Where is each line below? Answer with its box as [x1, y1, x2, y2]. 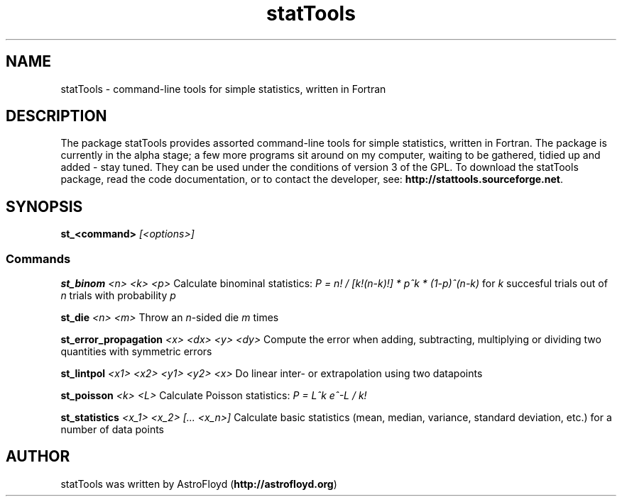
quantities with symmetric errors [60, 345, 212, 358]
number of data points [60, 423, 165, 436]
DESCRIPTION [6, 107, 107, 125]
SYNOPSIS [6, 197, 83, 216]
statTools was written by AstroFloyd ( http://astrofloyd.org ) [60, 477, 337, 490]
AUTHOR [6, 447, 70, 466]
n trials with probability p [60, 289, 176, 302]
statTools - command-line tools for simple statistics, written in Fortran [60, 82, 386, 95]
